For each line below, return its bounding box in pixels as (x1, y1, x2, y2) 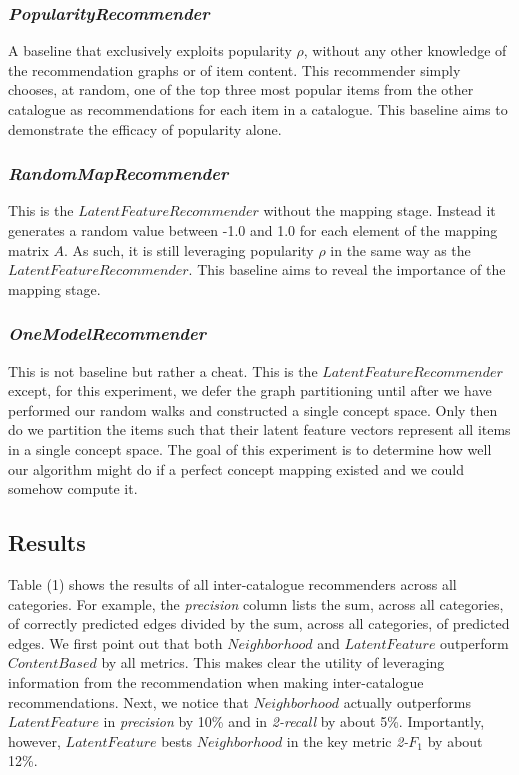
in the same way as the (330, 239, 471, 260)
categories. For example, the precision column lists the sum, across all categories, (8, 593, 504, 614)
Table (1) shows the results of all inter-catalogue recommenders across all (8, 573, 457, 594)
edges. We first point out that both (8, 632, 223, 653)
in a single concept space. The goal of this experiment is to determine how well (8, 438, 492, 459)
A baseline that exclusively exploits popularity (8, 40, 292, 61)
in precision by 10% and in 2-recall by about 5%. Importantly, (103, 711, 485, 732)
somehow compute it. (8, 478, 138, 499)
